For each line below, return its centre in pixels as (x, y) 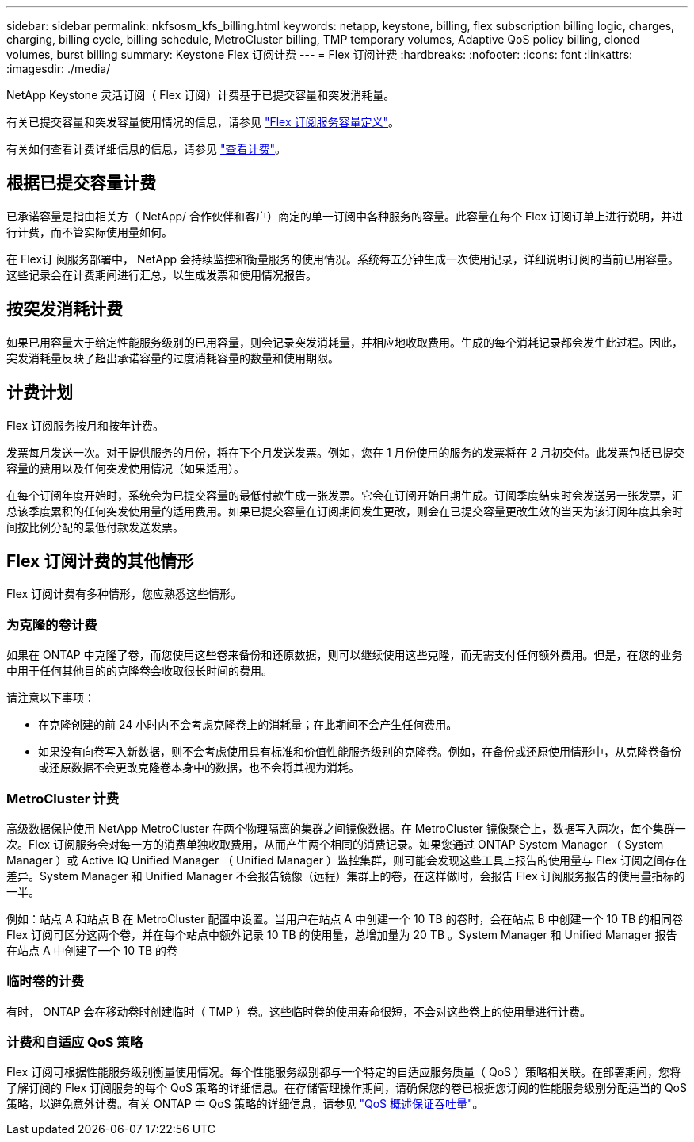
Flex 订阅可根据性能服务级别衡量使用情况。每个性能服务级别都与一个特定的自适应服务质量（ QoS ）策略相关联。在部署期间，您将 (344, 1072)
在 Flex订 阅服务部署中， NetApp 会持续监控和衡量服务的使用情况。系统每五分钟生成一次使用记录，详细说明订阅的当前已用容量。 (343, 259)
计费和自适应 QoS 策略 (75, 1042)
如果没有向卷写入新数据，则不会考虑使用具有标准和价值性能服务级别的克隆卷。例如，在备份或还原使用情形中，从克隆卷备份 (360, 752)
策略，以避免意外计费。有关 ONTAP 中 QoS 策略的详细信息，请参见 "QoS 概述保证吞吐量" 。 (245, 1104)
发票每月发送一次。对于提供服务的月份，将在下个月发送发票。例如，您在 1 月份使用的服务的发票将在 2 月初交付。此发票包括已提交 (345, 452)
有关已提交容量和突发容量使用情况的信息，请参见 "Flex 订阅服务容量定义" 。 (203, 122)
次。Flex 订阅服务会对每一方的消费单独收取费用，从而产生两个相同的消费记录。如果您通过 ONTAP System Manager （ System (335, 844)
